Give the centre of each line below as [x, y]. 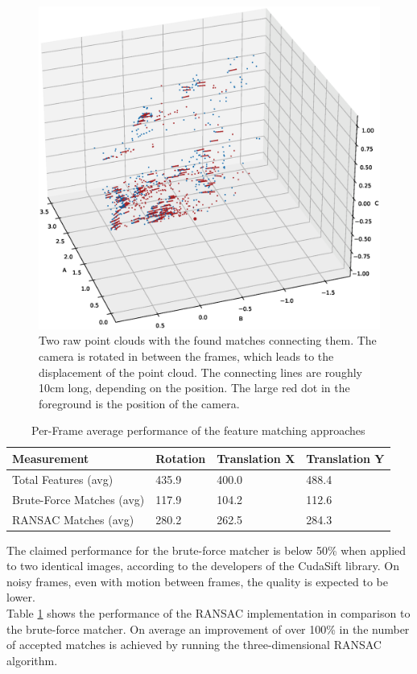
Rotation [181, 458]
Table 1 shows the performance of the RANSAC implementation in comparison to [208, 612]
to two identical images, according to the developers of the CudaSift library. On [203, 566]
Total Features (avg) [63, 479]
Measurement [51, 458]
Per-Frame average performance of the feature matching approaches [198, 430]
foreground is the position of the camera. [139, 403]
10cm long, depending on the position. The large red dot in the [194, 388]
